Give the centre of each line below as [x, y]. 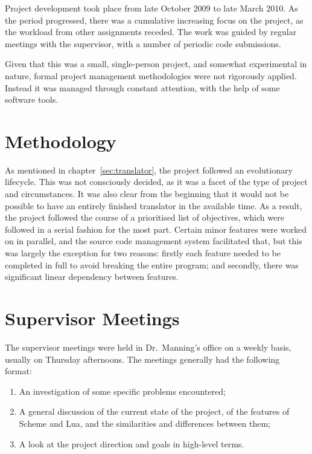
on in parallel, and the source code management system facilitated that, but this [154, 241]
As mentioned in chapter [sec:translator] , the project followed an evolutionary [149, 170]
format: [18, 371]
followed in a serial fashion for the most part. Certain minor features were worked [156, 229]
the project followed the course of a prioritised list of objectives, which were [145, 217]
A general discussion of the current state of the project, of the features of [154, 411]
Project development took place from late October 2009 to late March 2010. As [151, 8]
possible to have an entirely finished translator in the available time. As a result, [154, 205]
